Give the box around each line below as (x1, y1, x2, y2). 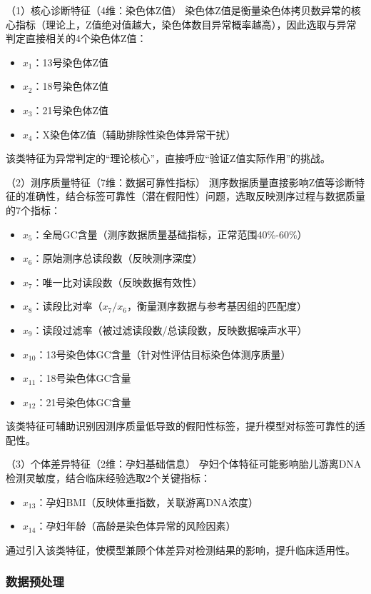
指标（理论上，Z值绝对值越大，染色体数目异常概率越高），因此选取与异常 (15, 16, 357, 31)
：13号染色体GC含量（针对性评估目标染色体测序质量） (36, 346, 291, 361)
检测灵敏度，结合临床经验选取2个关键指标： (6, 470, 210, 485)
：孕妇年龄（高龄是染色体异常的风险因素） (36, 518, 236, 533)
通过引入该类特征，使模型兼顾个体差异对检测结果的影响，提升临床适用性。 (6, 542, 355, 557)
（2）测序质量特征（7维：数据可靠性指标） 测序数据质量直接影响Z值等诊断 (6, 174, 355, 189)
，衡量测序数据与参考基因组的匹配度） (126, 298, 307, 313)
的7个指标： (6, 202, 61, 217)
